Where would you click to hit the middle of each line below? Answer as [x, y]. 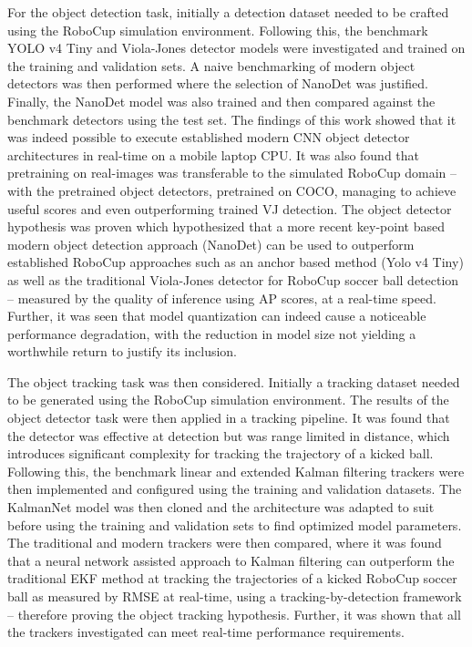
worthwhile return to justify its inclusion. [122, 351]
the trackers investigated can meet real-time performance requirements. [206, 632]
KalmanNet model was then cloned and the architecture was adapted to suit [221, 507]
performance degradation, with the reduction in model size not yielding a [212, 333]
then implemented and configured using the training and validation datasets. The [235, 489]
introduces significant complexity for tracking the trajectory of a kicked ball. [221, 453]
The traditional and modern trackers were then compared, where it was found [225, 543]
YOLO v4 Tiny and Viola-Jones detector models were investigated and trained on [236, 48]
